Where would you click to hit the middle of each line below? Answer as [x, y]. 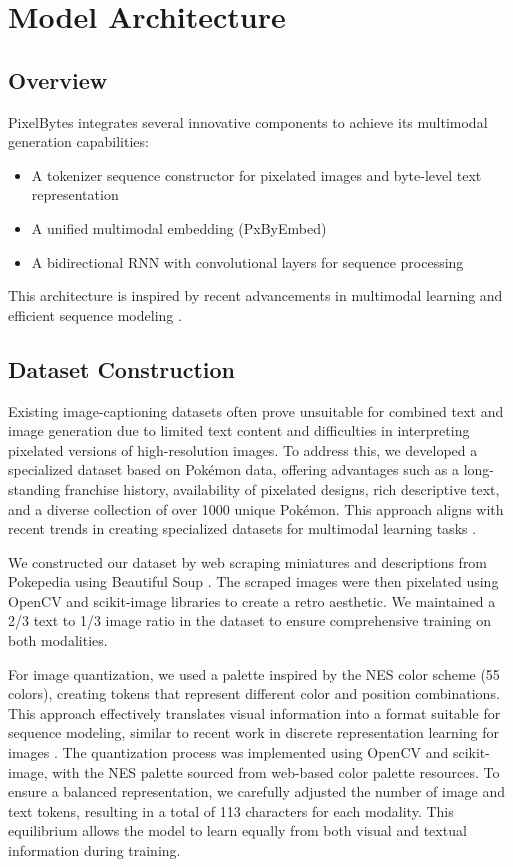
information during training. [94, 850]
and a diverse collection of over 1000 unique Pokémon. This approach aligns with [256, 508]
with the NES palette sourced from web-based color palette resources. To [276, 771]
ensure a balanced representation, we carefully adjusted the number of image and [257, 791]
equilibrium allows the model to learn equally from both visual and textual [237, 830]
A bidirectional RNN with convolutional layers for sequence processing [247, 261]
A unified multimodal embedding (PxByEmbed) [179, 227]
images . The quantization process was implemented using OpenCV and [228, 752]
